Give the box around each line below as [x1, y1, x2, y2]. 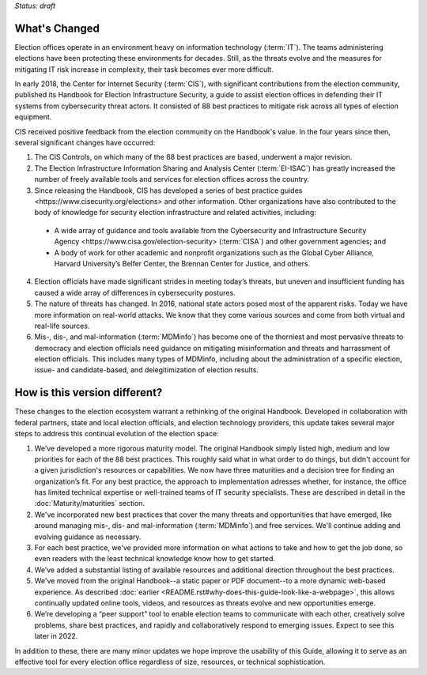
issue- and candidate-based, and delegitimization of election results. [34, 365, 259, 375]
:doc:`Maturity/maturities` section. [34, 499, 145, 508]
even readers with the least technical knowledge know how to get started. [34, 554, 276, 564]
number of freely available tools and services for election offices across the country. [34, 175, 310, 184]
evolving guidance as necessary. [34, 532, 142, 541]
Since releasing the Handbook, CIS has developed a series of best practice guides [34, 186, 303, 195]
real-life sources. [34, 321, 90, 330]
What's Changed [14, 21, 100, 35]
